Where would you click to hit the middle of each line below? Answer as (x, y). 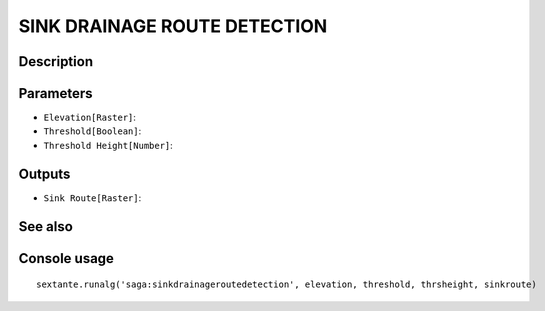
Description (56, 61)
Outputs (44, 173)
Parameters (55, 93)
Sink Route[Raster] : (92, 197)
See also (46, 226)
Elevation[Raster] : (90, 117)
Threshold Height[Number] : (108, 145)
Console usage (66, 258)
